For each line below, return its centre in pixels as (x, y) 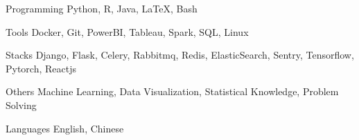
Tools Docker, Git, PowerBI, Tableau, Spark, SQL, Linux (127, 31)
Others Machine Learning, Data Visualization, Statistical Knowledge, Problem (172, 91)
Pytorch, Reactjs (41, 68)
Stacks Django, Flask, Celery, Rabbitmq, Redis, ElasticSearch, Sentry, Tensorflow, (180, 55)
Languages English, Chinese (65, 128)
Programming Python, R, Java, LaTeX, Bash (102, 8)
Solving (21, 104)
